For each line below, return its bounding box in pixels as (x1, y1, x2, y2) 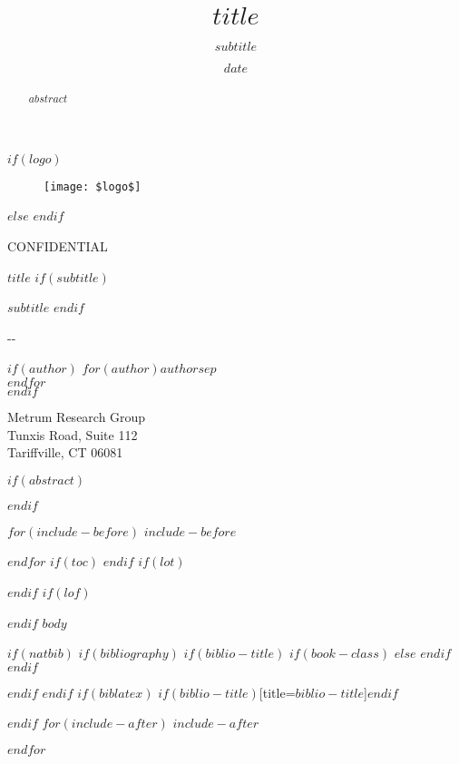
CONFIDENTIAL (7, 236, 108, 255)
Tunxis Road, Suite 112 (7, 425, 138, 444)
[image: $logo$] (44, 180, 142, 193)
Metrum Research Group (7, 406, 146, 426)
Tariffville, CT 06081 (7, 443, 123, 462)
